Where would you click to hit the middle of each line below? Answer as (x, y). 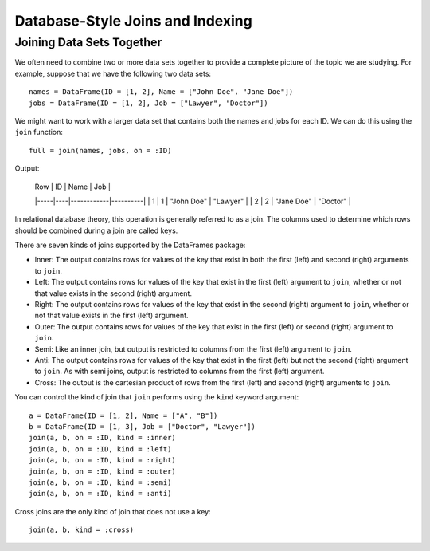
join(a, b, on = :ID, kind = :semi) (100, 482)
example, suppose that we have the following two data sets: (113, 73)
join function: (39, 132)
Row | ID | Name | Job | (73, 187)
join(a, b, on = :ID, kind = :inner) (103, 438)
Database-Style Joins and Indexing (133, 21)
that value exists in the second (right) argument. (113, 293)
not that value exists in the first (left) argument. (111, 316)
